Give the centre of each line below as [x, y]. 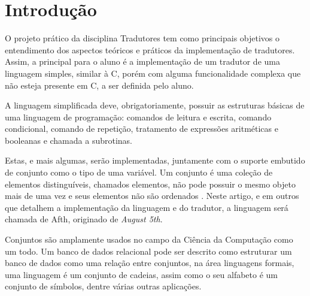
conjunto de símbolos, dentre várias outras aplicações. [103, 286]
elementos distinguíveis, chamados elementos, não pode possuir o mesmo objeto [150, 184]
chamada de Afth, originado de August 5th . [84, 219]
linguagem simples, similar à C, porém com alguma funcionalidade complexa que [153, 73]
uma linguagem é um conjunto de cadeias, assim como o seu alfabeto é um [142, 274]
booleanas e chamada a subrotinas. [69, 140]
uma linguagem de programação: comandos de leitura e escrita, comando [138, 117]
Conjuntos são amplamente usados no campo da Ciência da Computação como [149, 239]
